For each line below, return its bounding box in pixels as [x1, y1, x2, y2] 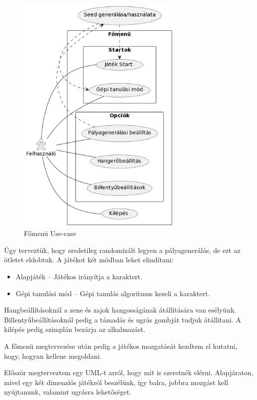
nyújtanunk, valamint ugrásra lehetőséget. [4, 387, 131, 397]
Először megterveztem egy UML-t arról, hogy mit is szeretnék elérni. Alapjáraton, [4, 367, 254, 378]
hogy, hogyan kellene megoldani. [4, 350, 102, 361]
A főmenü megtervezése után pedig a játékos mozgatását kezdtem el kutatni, [4, 341, 237, 351]
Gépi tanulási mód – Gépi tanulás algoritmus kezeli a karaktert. [15, 288, 210, 298]
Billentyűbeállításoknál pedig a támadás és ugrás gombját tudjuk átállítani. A [4, 314, 241, 324]
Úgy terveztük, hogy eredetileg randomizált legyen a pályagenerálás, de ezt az [4, 244, 241, 255]
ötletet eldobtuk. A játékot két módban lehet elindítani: [4, 254, 174, 265]
